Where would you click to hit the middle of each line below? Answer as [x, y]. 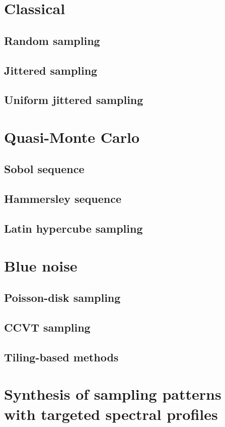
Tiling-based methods [61, 357]
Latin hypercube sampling [73, 228]
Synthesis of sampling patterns [113, 394]
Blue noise [41, 265]
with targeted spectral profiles [111, 414]
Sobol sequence [44, 169]
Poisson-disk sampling [62, 298]
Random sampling [52, 40]
